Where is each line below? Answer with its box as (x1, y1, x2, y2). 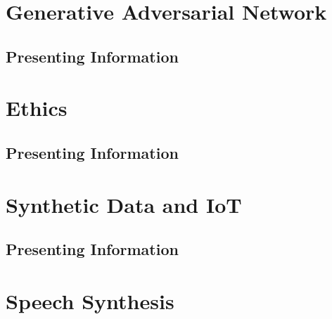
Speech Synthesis (6, 286, 174, 315)
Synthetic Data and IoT (6, 190, 242, 219)
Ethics (6, 93, 68, 122)
